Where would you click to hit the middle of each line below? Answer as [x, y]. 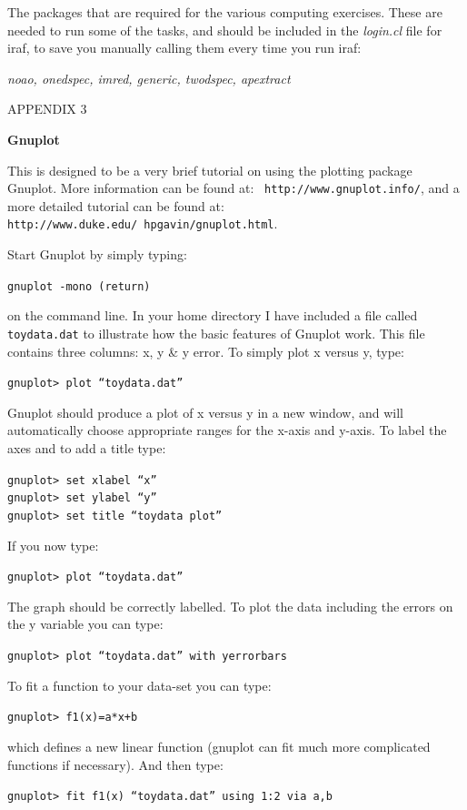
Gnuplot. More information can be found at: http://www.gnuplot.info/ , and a [233, 188]
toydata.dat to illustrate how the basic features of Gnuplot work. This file [216, 333]
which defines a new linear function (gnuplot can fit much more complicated [219, 746]
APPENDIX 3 [47, 109]
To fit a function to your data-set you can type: [139, 685]
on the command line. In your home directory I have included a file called [213, 315]
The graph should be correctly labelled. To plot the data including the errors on [230, 606]
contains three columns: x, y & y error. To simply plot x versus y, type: [206, 351]
